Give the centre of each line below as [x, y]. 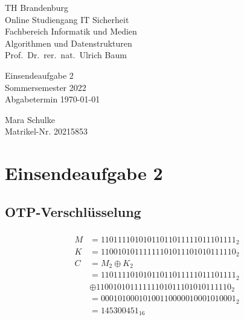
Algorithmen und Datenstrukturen [69, 43]
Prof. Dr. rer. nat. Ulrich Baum [66, 55]
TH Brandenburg [37, 7]
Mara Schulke [30, 119]
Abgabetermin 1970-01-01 [53, 99]
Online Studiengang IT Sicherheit [67, 19]
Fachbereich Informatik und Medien [71, 31]
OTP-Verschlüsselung [73, 211]
